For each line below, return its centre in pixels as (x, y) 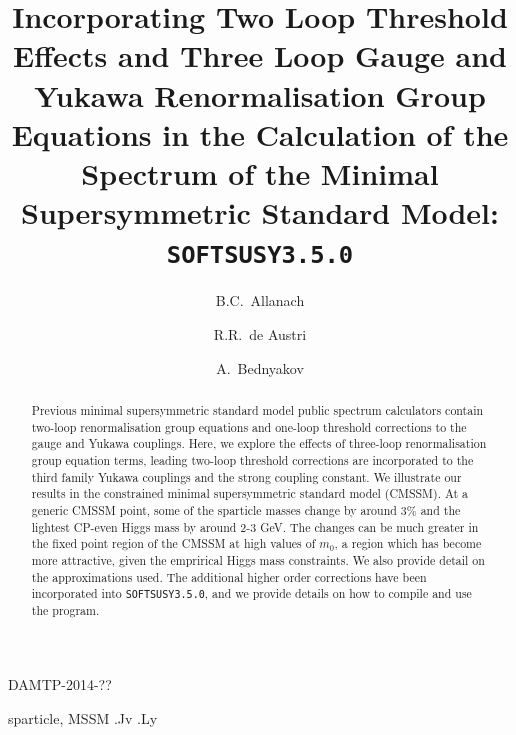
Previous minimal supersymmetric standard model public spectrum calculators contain (257, 409)
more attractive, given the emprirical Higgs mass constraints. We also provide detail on (258, 559)
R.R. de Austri (260, 333)
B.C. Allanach (260, 300)
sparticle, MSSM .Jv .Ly (83, 717)
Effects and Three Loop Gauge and (260, 55)
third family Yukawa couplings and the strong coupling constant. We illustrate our (246, 476)
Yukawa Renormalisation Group (260, 94)
